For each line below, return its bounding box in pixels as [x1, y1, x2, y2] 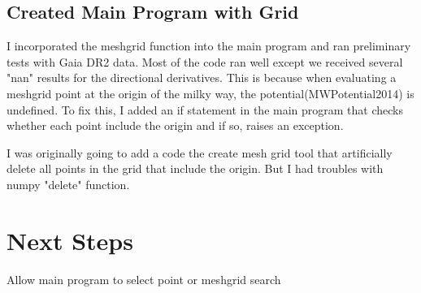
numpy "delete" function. [7, 175, 130, 192]
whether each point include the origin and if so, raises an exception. [7, 117, 344, 134]
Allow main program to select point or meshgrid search [7, 270, 281, 287]
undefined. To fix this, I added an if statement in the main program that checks [7, 101, 403, 118]
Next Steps [7, 223, 133, 256]
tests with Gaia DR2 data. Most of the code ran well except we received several [7, 53, 403, 70]
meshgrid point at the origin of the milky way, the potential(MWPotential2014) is [7, 84, 414, 101]
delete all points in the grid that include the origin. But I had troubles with [7, 160, 384, 177]
